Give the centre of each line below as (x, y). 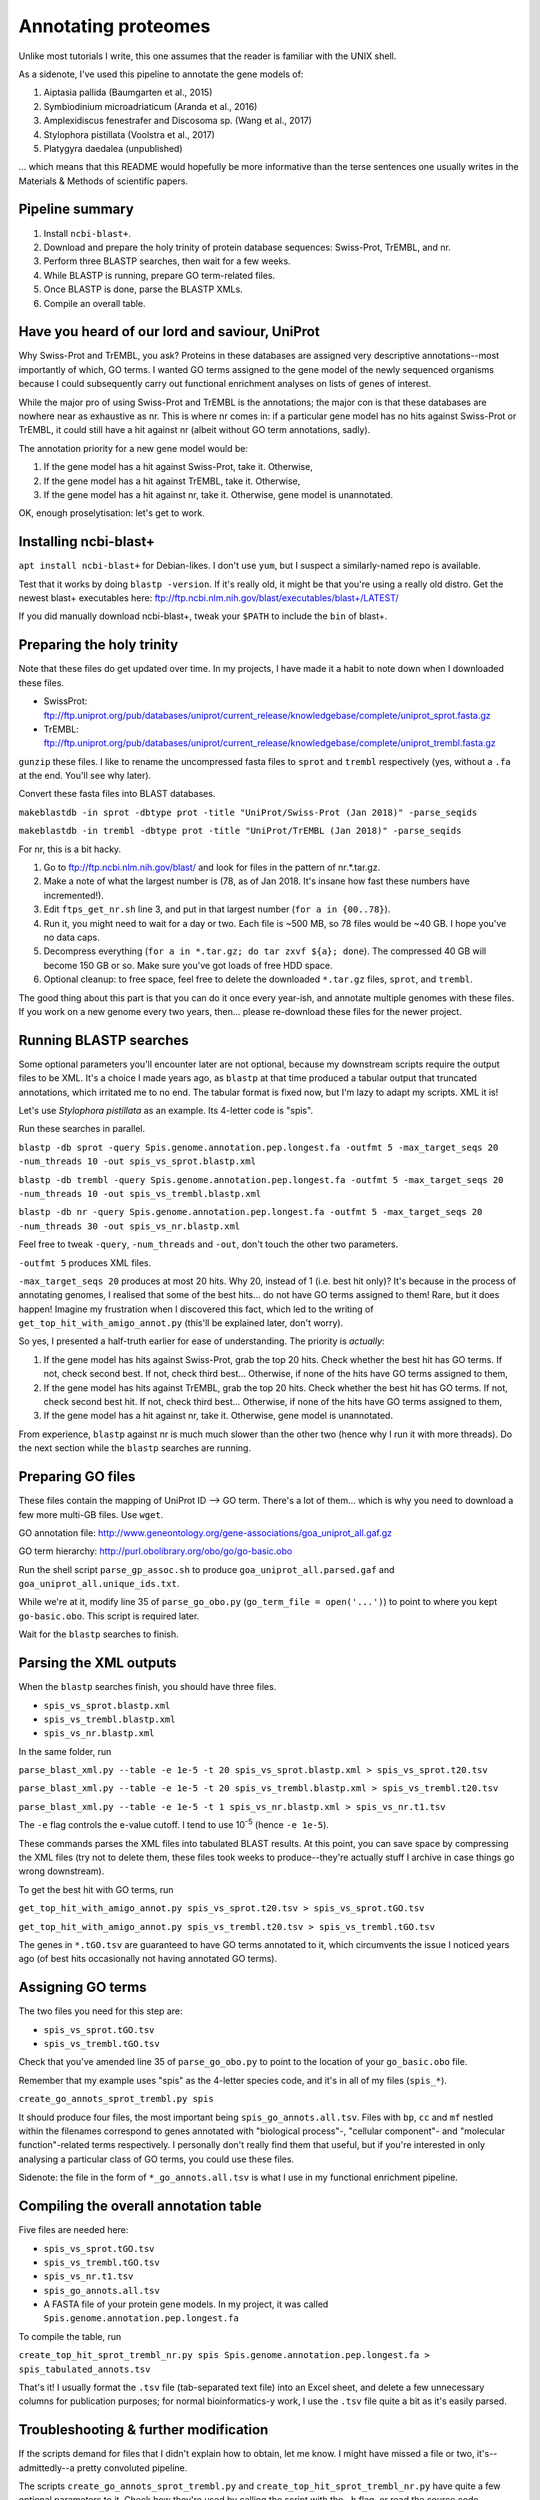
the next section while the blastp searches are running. (135, 1448)
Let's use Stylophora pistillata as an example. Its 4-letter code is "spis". (166, 1110)
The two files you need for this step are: (101, 2011)
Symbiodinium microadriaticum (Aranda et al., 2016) (150, 106)
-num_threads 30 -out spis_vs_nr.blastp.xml (129, 1226)
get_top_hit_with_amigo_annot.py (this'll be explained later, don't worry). (181, 1323)
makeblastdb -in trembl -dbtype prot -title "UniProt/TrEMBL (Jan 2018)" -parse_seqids (240, 831)
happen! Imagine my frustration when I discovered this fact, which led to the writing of (196, 1309)
